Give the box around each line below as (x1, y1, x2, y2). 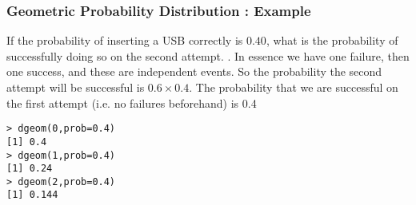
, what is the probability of (266, 32, 398, 49)
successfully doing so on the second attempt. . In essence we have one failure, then (6, 47, 410, 64)
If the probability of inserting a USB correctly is (6, 32, 243, 49)
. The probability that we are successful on (189, 79, 398, 95)
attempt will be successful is (6, 79, 145, 95)
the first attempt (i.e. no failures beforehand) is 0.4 (6, 94, 257, 111)
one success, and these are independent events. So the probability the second (6, 63, 382, 80)
